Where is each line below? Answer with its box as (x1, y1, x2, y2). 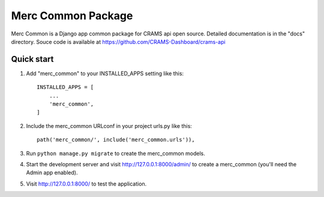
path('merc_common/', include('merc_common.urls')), (37, 136, 195, 144)
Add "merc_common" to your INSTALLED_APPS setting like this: (26, 70, 184, 77)
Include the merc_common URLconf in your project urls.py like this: (26, 122, 192, 129)
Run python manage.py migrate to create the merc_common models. (26, 150, 205, 157)
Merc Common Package (11, 9, 133, 22)
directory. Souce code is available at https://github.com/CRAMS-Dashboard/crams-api (11, 38, 226, 45)
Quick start (11, 54, 54, 64)
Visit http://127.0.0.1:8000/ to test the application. (26, 180, 147, 187)
